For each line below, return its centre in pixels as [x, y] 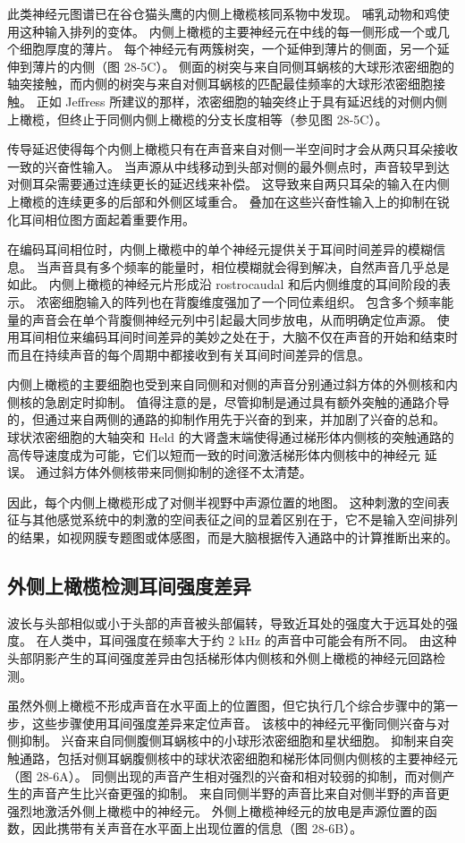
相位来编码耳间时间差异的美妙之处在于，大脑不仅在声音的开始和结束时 [251, 337]
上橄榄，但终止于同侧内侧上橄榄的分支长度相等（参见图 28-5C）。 [198, 119]
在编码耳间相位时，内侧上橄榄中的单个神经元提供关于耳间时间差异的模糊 [220, 249]
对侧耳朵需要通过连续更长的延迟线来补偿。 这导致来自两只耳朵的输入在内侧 [228, 184]
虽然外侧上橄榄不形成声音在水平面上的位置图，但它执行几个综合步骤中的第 [226, 706]
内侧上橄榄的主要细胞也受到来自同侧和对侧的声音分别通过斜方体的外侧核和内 [232, 384]
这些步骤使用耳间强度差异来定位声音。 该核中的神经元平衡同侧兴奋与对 [241, 723]
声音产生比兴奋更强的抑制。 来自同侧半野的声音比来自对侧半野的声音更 [241, 793]
